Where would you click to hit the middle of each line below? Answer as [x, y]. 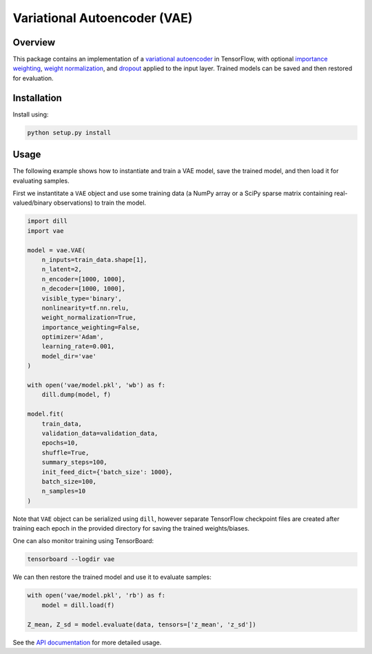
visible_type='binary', [82, 298]
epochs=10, [60, 443]
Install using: [31, 114]
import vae [45, 231]
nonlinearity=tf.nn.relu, [85, 308]
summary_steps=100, [75, 462]
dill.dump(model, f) [76, 395]
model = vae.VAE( [56, 250]
